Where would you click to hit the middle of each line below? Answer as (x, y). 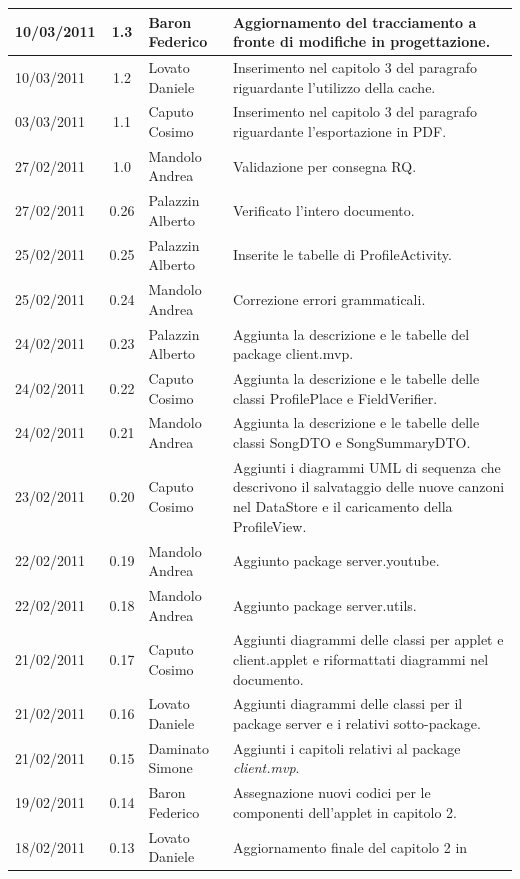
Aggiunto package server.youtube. (336, 560)
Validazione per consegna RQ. (324, 165)
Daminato (178, 747)
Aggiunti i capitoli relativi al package (346, 747)
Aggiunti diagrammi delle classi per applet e (368, 639)
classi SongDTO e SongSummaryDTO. (351, 442)
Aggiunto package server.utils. (324, 604)
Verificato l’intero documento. (323, 210)
